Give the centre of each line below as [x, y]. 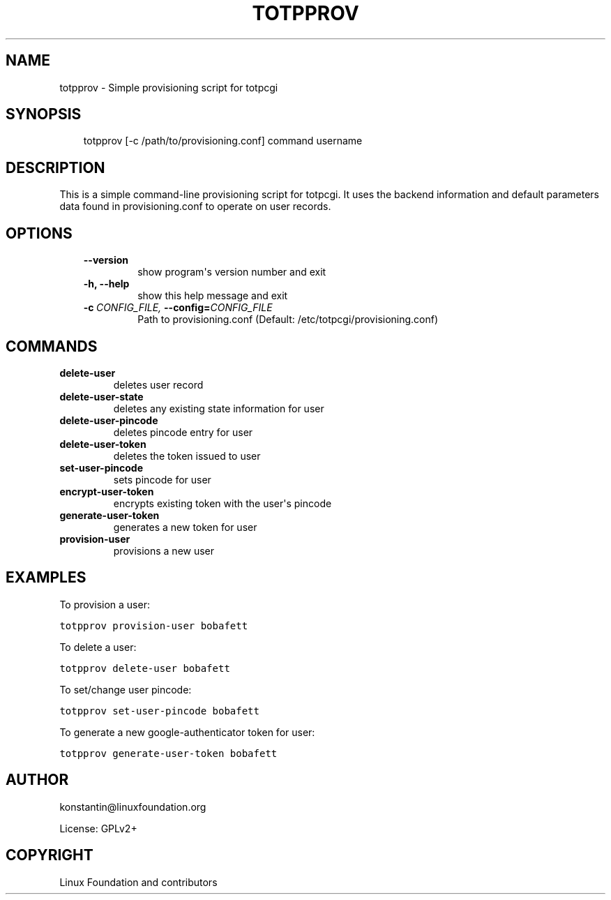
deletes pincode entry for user [183, 432]
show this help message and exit [213, 296]
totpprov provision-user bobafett [154, 625]
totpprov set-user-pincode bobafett [159, 711]
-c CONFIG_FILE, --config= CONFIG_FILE [178, 308]
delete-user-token [103, 444]
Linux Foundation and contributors [138, 882]
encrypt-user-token [107, 491]
